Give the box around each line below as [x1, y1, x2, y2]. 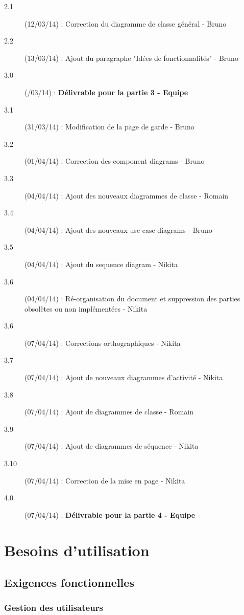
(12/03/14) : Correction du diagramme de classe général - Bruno [25, 18, 227, 29]
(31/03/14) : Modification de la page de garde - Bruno [25, 121, 194, 132]
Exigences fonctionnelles [4, 575, 134, 590]
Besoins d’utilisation [4, 539, 150, 560]
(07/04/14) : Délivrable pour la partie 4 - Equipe [25, 509, 196, 520]
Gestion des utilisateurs [4, 601, 103, 614]
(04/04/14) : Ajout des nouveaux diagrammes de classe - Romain [25, 190, 229, 201]
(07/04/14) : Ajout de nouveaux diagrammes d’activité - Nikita [25, 372, 223, 383]
